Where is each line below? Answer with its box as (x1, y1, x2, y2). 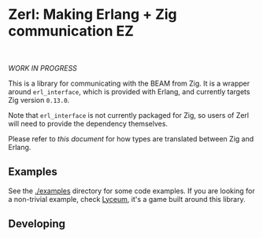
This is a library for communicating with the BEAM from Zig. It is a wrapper (8, 79, 250, 88)
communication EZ (8, 22, 134, 40)
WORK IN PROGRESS (8, 63, 77, 72)
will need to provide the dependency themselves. (8, 119, 168, 128)
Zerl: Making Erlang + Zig (8, 5, 177, 24)
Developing (8, 218, 65, 231)
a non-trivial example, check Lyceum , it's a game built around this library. (8, 194, 246, 203)
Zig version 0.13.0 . (8, 95, 70, 104)
